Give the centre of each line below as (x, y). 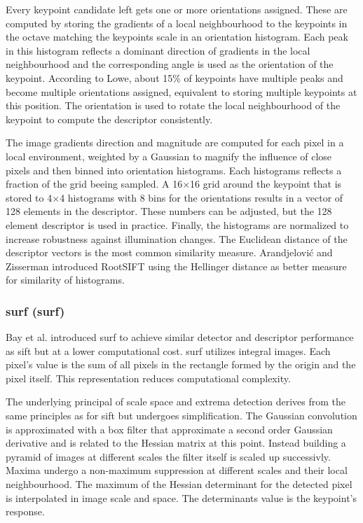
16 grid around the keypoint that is (266, 184)
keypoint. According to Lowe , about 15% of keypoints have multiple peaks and (174, 77)
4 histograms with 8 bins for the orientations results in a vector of (201, 197)
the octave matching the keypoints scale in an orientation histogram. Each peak (177, 37)
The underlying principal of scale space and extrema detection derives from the (176, 402)
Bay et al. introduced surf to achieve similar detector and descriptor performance (180, 337)
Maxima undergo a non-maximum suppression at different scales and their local (177, 470)
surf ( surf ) (35, 311)
